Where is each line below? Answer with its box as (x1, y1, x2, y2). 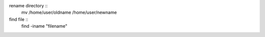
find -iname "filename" (21, 23, 68, 29)
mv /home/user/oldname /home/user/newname (21, 10, 117, 16)
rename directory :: (9, 3, 48, 8)
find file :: (9, 16, 28, 22)
